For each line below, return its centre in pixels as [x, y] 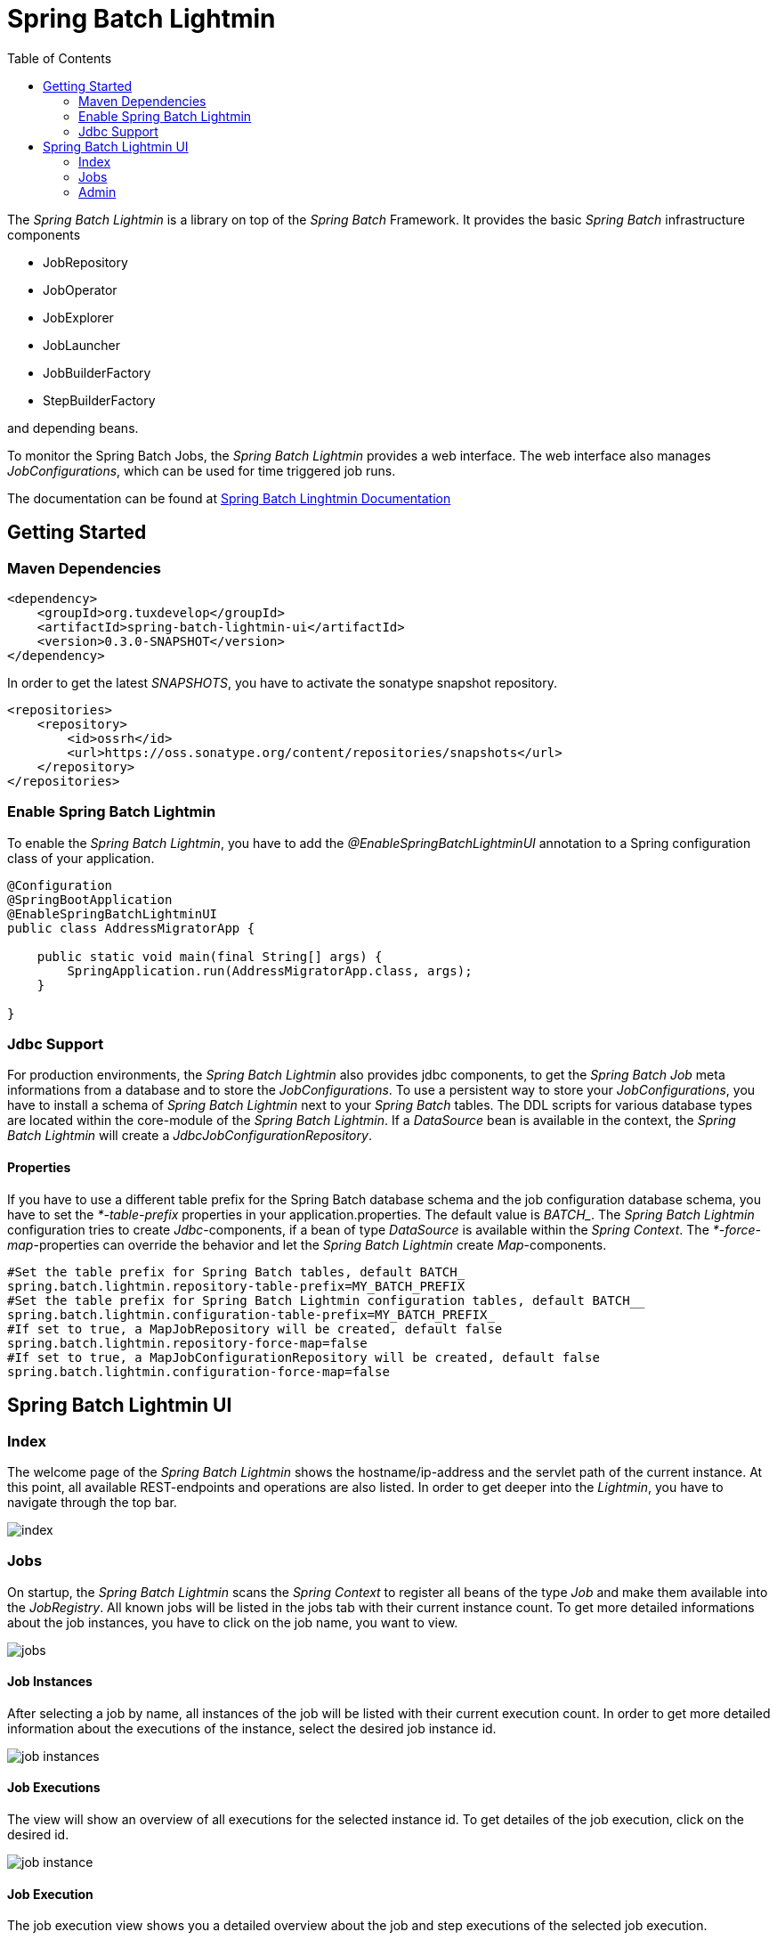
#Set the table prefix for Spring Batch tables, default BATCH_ [236, 1272]
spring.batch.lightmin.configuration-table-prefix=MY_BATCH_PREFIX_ [251, 1314]
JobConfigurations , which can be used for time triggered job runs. [202, 470]
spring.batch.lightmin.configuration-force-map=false [198, 1371]
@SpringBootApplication [90, 899]
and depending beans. [73, 428]
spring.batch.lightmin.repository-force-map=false [187, 1343]
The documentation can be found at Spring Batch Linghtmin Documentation [229, 498]
